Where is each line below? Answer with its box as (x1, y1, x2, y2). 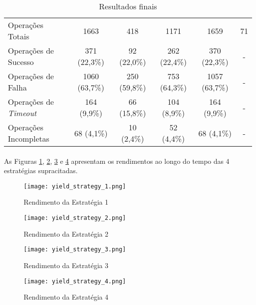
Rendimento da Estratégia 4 (24, 292, 109, 302)
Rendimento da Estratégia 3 (24, 260, 109, 270)
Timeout (8, 107, 37, 119)
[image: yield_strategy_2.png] (24, 214, 126, 222)
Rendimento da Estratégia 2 (24, 228, 109, 239)
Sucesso (8, 56, 34, 67)
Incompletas (8, 133, 50, 144)
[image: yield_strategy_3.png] (24, 246, 126, 253)
